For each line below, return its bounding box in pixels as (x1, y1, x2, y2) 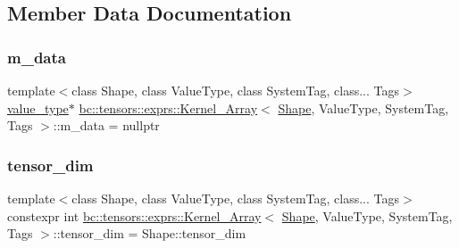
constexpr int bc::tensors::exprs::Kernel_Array (7, 206, 262, 225)
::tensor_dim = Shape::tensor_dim (53, 224, 246, 243)
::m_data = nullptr (53, 116, 160, 135)
